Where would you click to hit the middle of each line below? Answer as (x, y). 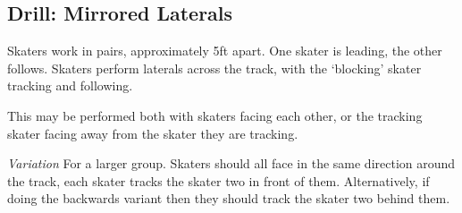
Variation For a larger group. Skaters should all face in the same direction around (231, 163)
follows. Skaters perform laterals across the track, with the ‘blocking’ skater (214, 68)
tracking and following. (70, 85)
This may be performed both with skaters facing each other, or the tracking (215, 115)
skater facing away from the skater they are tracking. (153, 133)
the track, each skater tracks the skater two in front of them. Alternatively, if (218, 180)
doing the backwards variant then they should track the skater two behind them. (229, 198)
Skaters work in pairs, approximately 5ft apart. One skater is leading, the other (225, 51)
